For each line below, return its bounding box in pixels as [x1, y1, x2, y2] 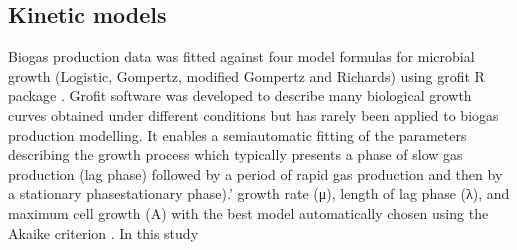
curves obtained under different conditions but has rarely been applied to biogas [8, 104, 499, 125]
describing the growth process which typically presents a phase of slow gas [8, 144, 463, 165]
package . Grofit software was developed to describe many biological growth [8, 85, 472, 106]
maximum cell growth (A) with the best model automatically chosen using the [8, 202, 489, 223]
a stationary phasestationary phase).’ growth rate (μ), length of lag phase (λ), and [8, 183, 510, 204]
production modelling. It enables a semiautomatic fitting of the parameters [8, 124, 467, 145]
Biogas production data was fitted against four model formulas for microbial [8, 46, 475, 67]
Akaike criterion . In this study [8, 222, 199, 243]
